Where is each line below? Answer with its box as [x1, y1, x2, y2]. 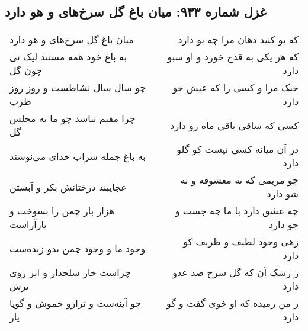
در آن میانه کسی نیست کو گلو [177, 142, 299, 156]
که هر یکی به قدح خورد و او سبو [167, 50, 299, 64]
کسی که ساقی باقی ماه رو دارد [170, 118, 299, 132]
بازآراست [9, 217, 47, 232]
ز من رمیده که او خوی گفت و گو [166, 296, 299, 310]
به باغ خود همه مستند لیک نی [9, 50, 127, 64]
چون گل [9, 63, 42, 78]
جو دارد [269, 217, 299, 232]
